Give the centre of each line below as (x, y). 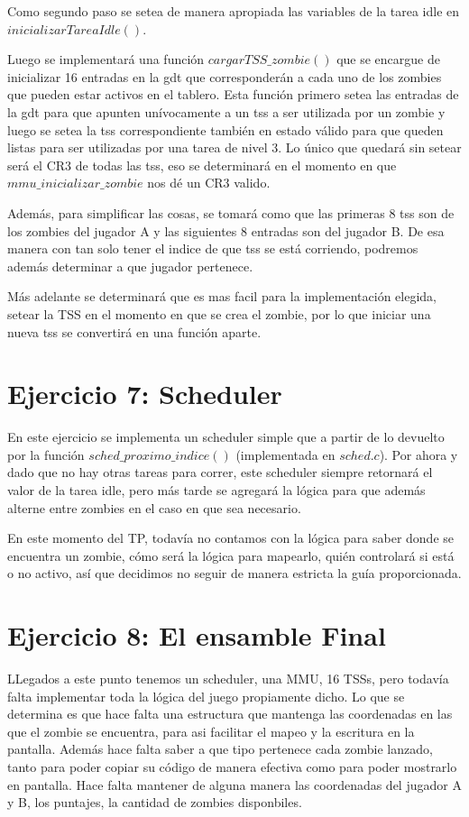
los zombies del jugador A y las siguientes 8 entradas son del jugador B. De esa (226, 230)
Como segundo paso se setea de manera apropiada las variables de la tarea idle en (234, 11)
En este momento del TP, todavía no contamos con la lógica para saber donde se (231, 538)
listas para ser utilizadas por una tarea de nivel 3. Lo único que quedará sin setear (234, 147)
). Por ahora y (418, 454)
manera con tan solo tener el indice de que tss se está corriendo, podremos (213, 248)
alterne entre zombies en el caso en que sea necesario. (154, 507)
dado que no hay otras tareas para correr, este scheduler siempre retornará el (220, 472)
